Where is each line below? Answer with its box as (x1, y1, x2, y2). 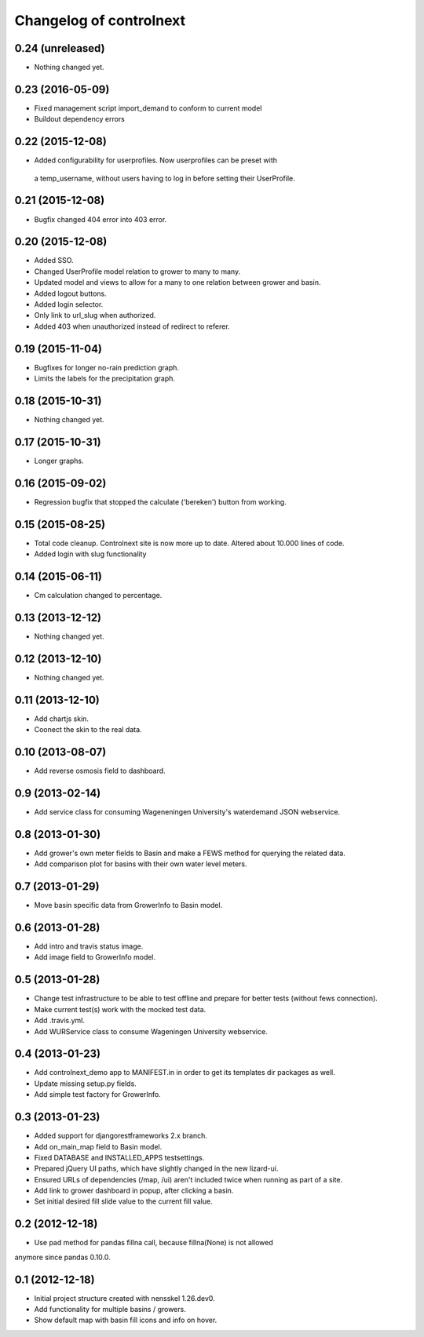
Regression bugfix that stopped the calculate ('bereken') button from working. (34, 497, 287, 506)
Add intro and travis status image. (34, 942, 144, 951)
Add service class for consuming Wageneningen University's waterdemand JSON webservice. (34, 807, 341, 816)
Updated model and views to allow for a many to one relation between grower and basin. (34, 278, 321, 287)
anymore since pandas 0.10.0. (14, 1252, 111, 1262)
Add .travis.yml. (34, 1016, 86, 1026)
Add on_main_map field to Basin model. (34, 1142, 163, 1151)
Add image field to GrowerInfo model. (34, 953, 156, 962)
